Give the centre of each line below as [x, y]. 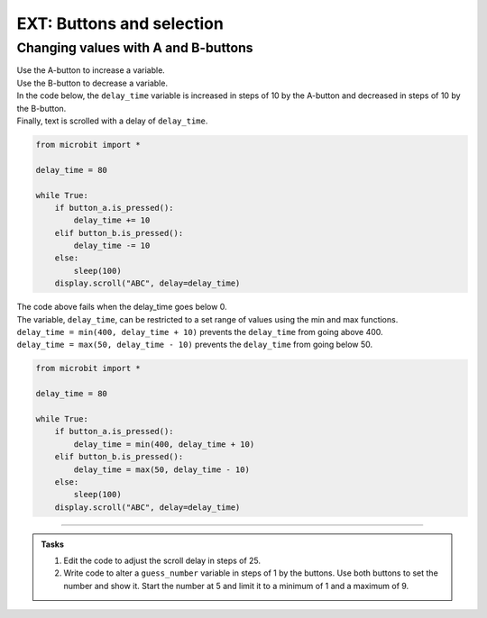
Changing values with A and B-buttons [135, 48]
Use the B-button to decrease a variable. [92, 83]
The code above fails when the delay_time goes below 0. [122, 307]
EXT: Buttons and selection [120, 23]
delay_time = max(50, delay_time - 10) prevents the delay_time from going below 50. [195, 345]
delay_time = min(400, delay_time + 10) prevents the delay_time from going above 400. [200, 332]
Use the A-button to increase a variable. [91, 70]
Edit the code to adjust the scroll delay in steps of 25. [162, 561]
